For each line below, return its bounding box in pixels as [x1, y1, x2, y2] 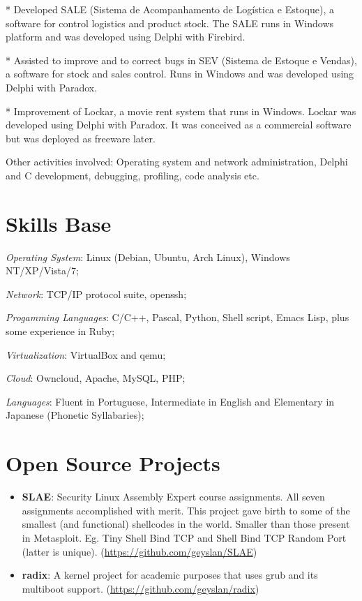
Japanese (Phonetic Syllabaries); [6, 408, 144, 422]
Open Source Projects [6, 449, 220, 477]
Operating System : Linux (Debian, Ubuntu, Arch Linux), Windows [6, 249, 290, 264]
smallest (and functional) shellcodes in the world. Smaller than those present [22, 517, 350, 531]
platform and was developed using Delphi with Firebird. [6, 29, 246, 44]
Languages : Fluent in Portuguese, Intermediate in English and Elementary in [6, 394, 335, 408]
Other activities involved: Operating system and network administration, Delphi [6, 154, 348, 169]
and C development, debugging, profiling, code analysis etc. [6, 168, 259, 182]
